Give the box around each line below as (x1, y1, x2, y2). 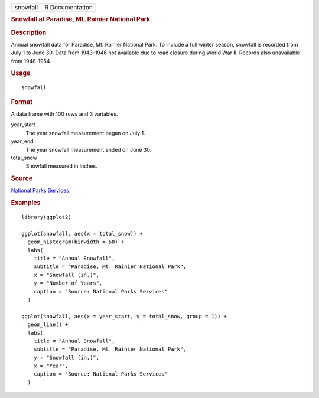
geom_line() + (27, 321, 69, 328)
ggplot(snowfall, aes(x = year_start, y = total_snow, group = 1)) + (21, 313, 227, 319)
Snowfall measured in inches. (25, 162, 97, 169)
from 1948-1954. (11, 57, 51, 64)
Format (11, 97, 32, 106)
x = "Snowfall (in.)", (33, 272, 100, 278)
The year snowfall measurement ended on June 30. (25, 146, 152, 153)
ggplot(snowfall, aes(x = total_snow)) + (21, 230, 143, 237)
